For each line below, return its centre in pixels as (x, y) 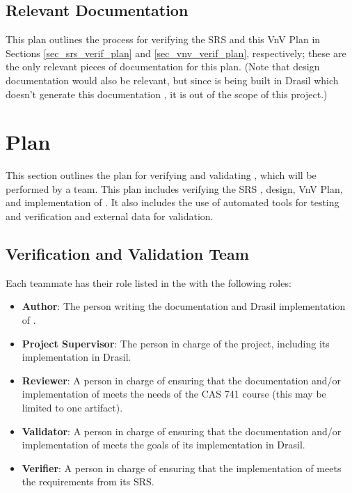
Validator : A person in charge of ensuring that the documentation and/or (182, 431)
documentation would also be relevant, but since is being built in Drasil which (172, 80)
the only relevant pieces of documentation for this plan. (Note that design (163, 66)
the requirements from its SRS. (88, 482)
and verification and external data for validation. (110, 216)
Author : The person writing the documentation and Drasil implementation (184, 306)
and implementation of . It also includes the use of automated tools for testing (173, 202)
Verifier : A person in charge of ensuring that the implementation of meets (182, 468)
